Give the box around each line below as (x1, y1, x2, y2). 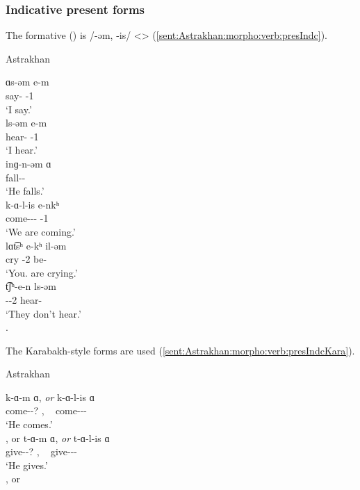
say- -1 (6, 88, 34, 102)
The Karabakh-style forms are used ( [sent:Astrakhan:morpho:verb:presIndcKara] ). (6, 343, 355, 357)
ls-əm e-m (6, 115, 47, 130)
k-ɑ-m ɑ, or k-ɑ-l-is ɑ (6, 389, 95, 404)
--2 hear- (6, 292, 42, 307)
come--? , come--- (6, 403, 87, 418)
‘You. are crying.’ (6, 265, 78, 279)
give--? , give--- (6, 444, 78, 459)
